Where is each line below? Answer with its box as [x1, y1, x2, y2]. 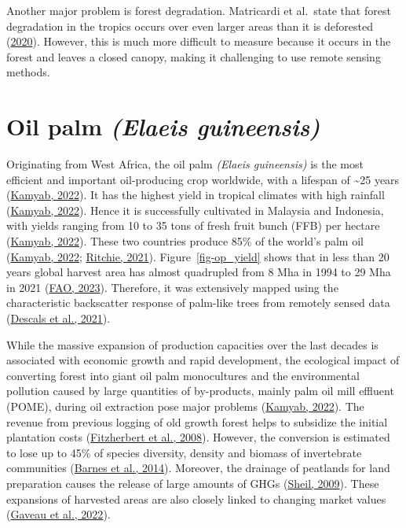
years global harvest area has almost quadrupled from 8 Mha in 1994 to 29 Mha [6, 264, 391, 280]
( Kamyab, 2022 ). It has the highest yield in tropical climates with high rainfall [6, 186, 385, 203]
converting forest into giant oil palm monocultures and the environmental [6, 367, 360, 383]
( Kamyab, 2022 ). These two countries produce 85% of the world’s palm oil [6, 233, 364, 249]
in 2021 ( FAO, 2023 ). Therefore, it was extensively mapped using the [6, 279, 338, 295]
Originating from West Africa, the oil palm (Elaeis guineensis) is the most [6, 156, 364, 172]
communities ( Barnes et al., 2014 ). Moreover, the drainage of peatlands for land [6, 460, 390, 476]
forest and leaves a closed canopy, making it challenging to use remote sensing [6, 48, 381, 65]
